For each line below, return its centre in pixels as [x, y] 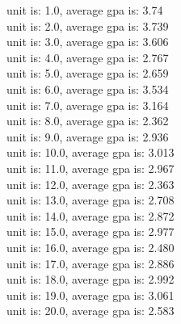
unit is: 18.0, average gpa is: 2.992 [90, 279]
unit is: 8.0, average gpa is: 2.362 [88, 121]
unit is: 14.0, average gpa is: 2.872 [90, 215]
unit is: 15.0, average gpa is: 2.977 [90, 231]
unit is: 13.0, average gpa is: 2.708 [90, 200]
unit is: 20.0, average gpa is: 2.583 [90, 311]
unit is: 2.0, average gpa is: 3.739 [88, 25]
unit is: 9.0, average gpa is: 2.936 [88, 136]
